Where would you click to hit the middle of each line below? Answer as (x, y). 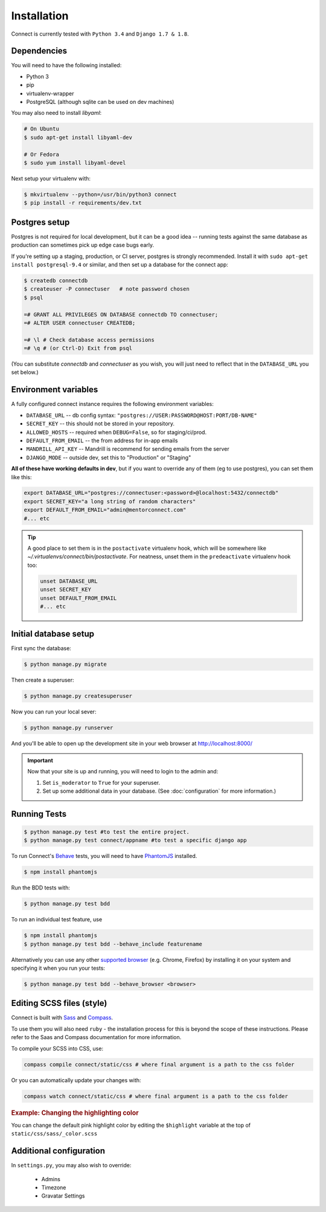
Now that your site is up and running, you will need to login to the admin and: (123, 772)
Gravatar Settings (63, 1196)
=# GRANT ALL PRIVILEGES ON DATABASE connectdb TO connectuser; (121, 314)
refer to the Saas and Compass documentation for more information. (96, 1037)
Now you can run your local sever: (54, 712)
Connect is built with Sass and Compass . (62, 1017)
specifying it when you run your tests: (58, 968)
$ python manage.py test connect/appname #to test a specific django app (135, 840)
